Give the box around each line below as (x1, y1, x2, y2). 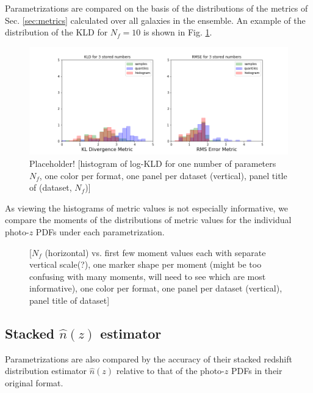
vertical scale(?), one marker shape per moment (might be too (29, 258, 262, 271)
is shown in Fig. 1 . (143, 26, 212, 39)
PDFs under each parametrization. (35, 226, 165, 238)
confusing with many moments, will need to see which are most (29, 270, 266, 282)
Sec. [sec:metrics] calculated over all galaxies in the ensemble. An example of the (5, 13, 306, 26)
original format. (5, 376, 63, 389)
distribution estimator (5, 364, 87, 377)
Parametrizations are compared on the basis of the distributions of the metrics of (5, 2, 308, 14)
